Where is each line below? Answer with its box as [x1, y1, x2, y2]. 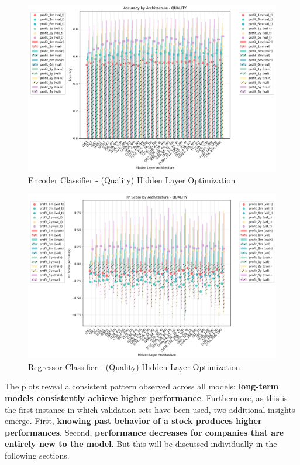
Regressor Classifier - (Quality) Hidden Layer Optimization [28, 360, 240, 372]
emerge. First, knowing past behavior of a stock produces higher [5, 415, 262, 427]
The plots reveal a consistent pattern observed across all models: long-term [5, 380, 279, 392]
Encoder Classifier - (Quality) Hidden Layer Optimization [28, 173, 236, 186]
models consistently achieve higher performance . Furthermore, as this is [5, 391, 288, 404]
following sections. [5, 449, 70, 461]
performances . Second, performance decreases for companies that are [5, 426, 284, 438]
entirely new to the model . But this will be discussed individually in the [5, 437, 277, 450]
